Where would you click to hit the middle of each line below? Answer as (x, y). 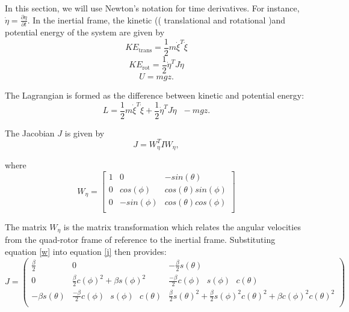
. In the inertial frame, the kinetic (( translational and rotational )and (156, 20)
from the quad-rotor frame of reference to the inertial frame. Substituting (140, 240)
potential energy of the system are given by (85, 32)
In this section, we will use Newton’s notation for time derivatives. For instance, (152, 8)
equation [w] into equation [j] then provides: (86, 251)
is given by (85, 133)
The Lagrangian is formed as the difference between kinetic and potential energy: (155, 95)
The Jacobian (30, 133)
